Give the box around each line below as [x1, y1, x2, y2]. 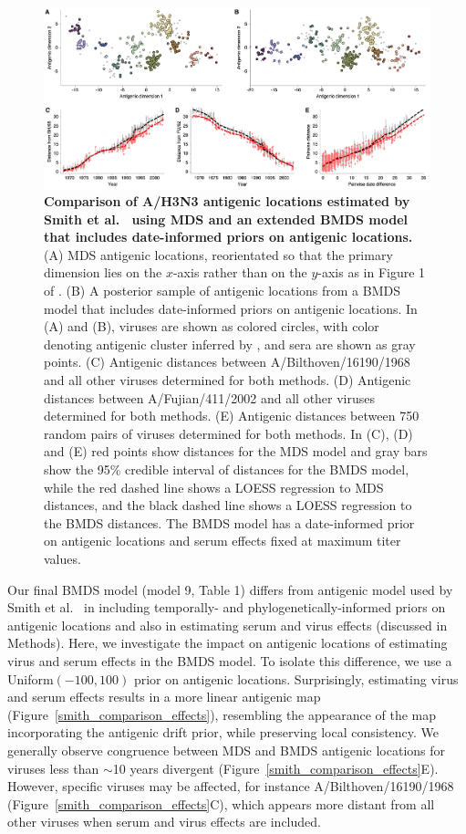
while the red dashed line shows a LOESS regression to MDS [44, 477, 384, 496]
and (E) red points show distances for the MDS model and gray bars [44, 442, 428, 461]
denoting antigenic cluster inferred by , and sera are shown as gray [44, 334, 416, 353]
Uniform [7, 669, 54, 688]
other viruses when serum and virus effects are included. [7, 812, 321, 831]
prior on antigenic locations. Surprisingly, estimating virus [133, 669, 459, 688]
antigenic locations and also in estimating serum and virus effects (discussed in [7, 615, 448, 634]
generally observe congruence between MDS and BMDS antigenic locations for [7, 740, 446, 759]
